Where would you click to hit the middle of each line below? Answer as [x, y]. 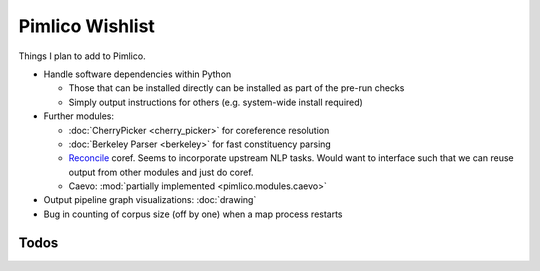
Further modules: [79, 116]
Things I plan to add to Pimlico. [82, 56]
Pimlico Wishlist [86, 26]
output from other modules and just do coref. [161, 172]
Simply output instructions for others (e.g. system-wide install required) [216, 102]
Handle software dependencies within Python [137, 74]
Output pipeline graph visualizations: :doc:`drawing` [150, 200]
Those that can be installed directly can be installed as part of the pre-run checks [236, 88]
